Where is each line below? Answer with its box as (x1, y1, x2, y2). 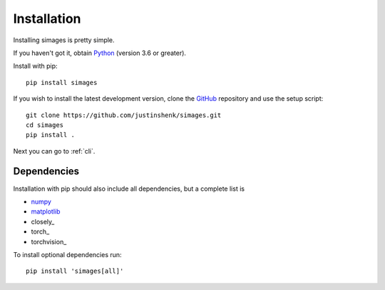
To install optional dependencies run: (13, 250, 122, 259)
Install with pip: (13, 61, 58, 71)
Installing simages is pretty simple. (13, 36, 115, 44)
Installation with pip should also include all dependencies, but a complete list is (13, 184, 245, 193)
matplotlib (31, 207, 61, 216)
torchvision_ (31, 237, 67, 246)
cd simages (26, 121, 64, 129)
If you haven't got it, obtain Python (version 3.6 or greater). (13, 49, 187, 57)
